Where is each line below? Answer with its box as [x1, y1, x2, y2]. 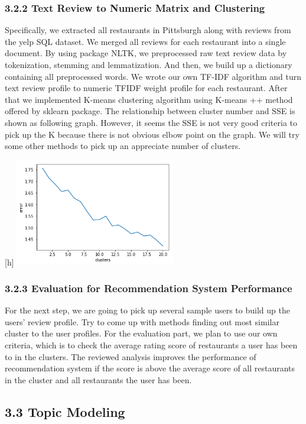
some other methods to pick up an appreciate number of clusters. [5, 140, 241, 152]
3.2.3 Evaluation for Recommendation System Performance [5, 280, 292, 295]
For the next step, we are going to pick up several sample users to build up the [5, 304, 290, 316]
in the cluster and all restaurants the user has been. [5, 373, 192, 386]
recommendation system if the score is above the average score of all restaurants [5, 362, 295, 374]
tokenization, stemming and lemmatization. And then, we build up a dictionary [5, 59, 292, 70]
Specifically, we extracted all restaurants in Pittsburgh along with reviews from [5, 24, 291, 36]
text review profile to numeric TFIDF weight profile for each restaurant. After [5, 82, 288, 94]
